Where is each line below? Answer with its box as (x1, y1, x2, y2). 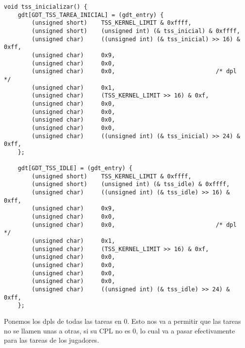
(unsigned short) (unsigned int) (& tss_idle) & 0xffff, (32, 181, 230, 188)
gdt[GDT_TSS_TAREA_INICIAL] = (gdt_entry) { (17, 11, 164, 18)
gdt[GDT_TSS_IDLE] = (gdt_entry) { (17, 165, 132, 172)
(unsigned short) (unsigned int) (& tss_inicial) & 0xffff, (32, 27, 240, 34)
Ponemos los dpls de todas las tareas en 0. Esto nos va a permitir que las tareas (4, 316, 241, 326)
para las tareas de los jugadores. (4, 335, 99, 345)
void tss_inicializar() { (4, 3, 87, 10)
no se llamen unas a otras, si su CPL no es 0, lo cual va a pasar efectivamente (4, 325, 235, 335)
